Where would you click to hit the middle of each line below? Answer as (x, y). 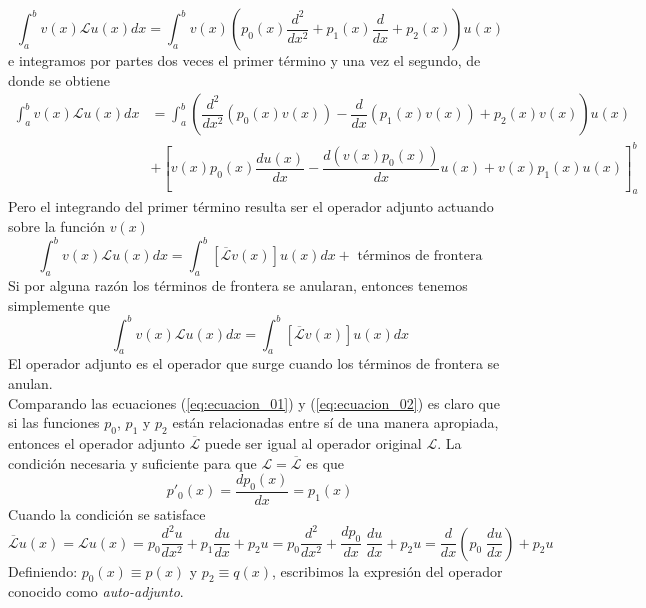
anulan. (30, 382)
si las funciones (54, 422)
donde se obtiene (59, 79)
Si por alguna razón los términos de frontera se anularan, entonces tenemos (238, 284)
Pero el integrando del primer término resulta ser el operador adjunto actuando (251, 206)
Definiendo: (43, 570)
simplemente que (59, 304)
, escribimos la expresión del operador (387, 570)
